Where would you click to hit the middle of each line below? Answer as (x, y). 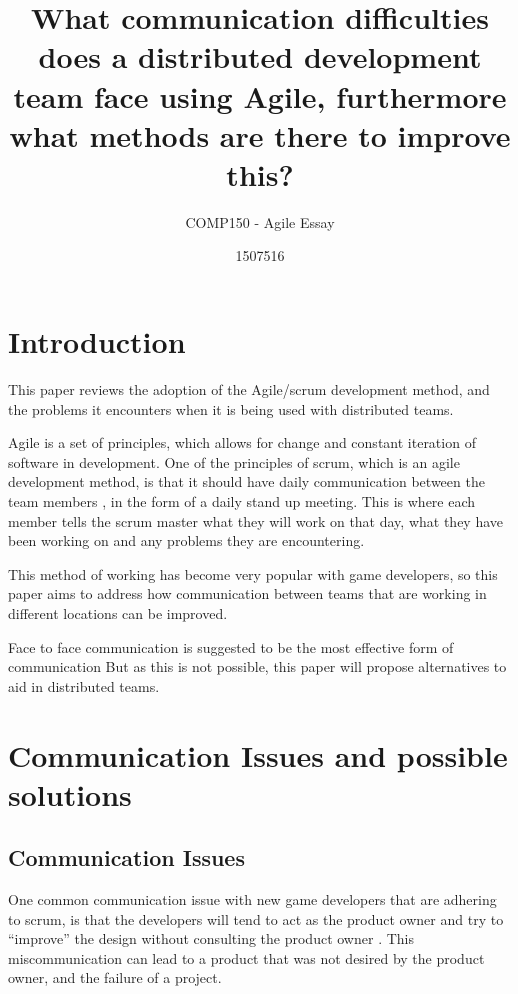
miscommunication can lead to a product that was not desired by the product (246, 957)
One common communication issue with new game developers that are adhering (252, 899)
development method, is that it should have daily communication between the (246, 481)
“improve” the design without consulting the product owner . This (211, 938)
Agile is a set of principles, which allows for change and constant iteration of (242, 442)
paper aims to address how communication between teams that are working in (247, 593)
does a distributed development (260, 56)
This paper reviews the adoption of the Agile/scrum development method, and (249, 389)
